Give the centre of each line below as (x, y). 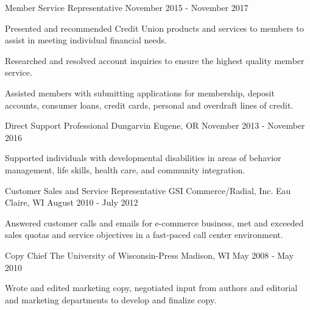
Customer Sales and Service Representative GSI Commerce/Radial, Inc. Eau (148, 190)
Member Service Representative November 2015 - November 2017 (127, 7)
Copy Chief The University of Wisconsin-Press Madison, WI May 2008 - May (150, 255)
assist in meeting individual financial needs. (86, 40)
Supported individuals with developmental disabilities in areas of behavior (143, 158)
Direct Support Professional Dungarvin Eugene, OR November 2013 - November (155, 125)
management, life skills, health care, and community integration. (125, 169)
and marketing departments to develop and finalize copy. (111, 299)
